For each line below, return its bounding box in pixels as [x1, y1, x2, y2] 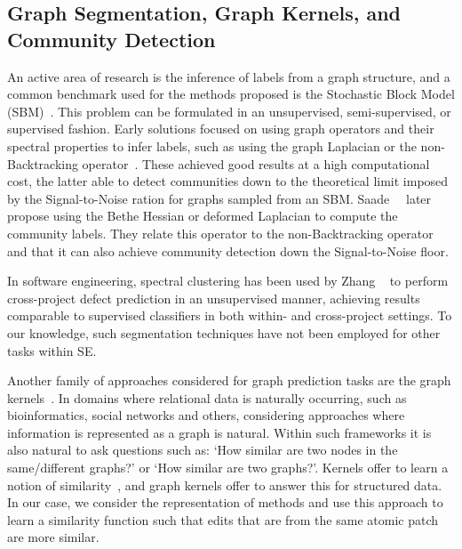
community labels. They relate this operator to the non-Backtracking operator [7, 223, 434, 242]
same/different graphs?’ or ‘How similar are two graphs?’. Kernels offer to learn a [7, 458, 449, 477]
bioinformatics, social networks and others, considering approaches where [7, 406, 405, 424]
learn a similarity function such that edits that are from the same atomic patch [7, 510, 439, 529]
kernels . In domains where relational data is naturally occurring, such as [7, 388, 407, 407]
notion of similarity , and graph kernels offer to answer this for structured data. [7, 475, 442, 494]
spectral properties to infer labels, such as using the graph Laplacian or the [7, 136, 417, 155]
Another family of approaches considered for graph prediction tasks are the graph [7, 371, 451, 390]
